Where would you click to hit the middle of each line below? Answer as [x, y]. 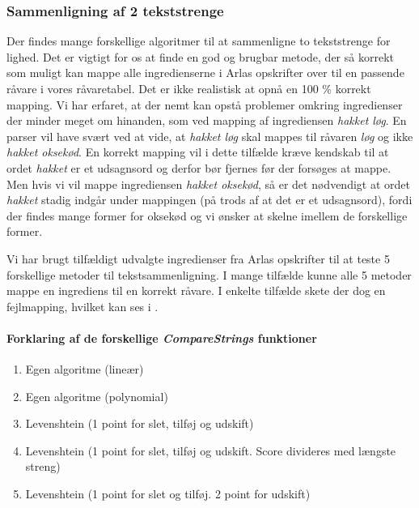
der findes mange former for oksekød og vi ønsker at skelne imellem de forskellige [207, 215]
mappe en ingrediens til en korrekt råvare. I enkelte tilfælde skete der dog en [196, 290]
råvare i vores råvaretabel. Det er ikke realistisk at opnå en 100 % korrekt [189, 88]
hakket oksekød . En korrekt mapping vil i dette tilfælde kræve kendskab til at [198, 152]
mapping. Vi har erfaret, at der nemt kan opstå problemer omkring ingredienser [205, 104]
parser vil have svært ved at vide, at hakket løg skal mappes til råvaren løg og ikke [210, 136]
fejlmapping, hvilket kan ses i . [83, 306]
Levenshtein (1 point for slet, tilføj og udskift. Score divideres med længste [211, 450]
